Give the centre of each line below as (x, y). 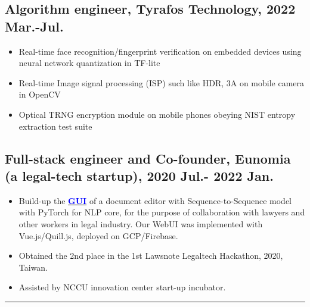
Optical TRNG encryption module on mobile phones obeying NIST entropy (157, 114)
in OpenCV (40, 94)
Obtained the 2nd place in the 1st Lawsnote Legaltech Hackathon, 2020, (151, 256)
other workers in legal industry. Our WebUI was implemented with (141, 223)
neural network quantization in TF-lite (89, 63)
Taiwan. (33, 267)
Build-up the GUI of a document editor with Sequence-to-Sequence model (155, 200)
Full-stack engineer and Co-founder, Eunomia (148, 158)
